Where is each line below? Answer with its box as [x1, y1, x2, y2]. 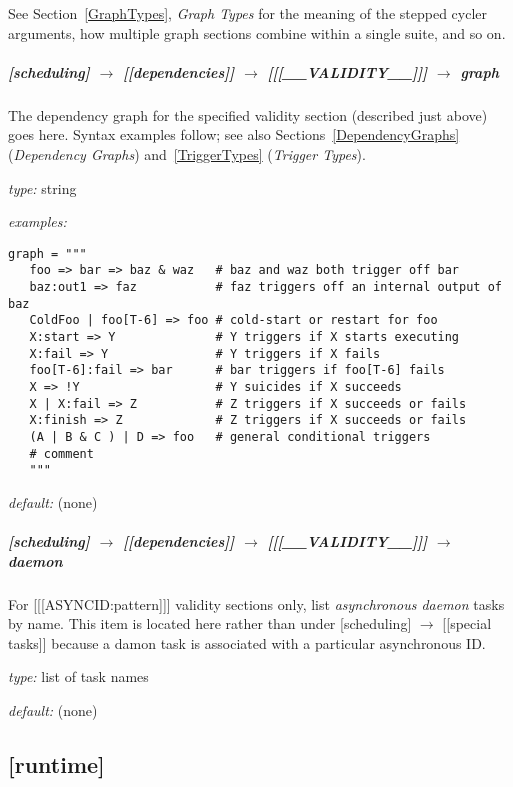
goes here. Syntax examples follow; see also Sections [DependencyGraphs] [8, 124, 460, 145]
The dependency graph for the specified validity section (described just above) [8, 104, 488, 125]
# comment [29, 446, 94, 461]
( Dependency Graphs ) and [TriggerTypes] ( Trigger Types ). [8, 143, 366, 164]
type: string [8, 177, 77, 198]
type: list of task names [8, 666, 149, 687]
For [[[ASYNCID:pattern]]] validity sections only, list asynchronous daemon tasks [8, 593, 505, 614]
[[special [442, 613, 492, 634]
